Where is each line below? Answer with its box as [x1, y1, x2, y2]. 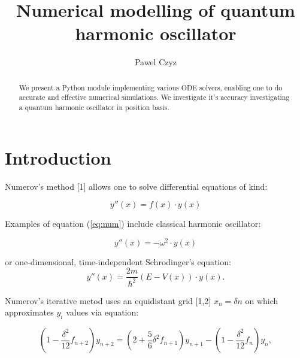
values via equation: [66, 306, 139, 318]
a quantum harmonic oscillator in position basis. [19, 102, 169, 113]
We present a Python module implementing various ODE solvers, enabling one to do [19, 82, 283, 92]
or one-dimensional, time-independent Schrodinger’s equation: [5, 255, 231, 268]
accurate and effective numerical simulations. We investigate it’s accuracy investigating [19, 92, 290, 102]
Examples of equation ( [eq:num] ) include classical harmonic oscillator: [5, 217, 261, 230]
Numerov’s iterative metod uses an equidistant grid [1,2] [5, 294, 211, 307]
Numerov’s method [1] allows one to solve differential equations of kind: [5, 180, 268, 192]
